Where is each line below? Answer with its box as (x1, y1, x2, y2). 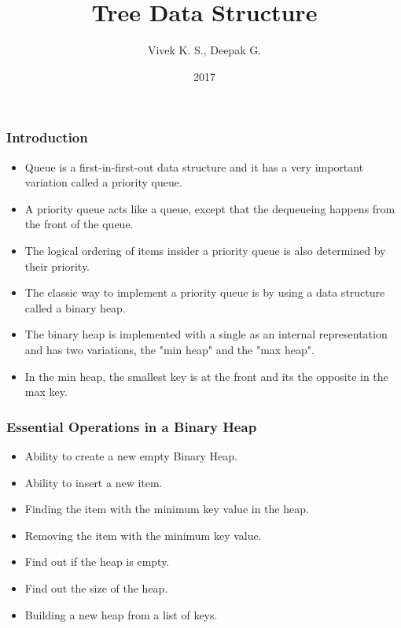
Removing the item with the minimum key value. (24, 526, 262, 543)
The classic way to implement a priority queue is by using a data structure (24, 284, 385, 301)
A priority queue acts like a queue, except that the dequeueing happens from (24, 200, 395, 216)
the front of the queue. (24, 216, 134, 232)
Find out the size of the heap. (24, 579, 168, 596)
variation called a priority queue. (24, 174, 182, 190)
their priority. (24, 257, 90, 274)
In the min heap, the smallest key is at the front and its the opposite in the (24, 368, 388, 384)
